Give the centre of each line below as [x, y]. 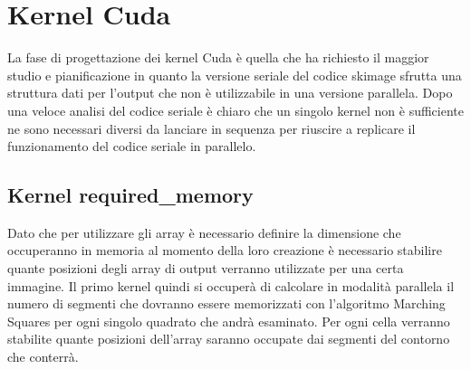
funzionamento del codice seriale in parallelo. [132, 146]
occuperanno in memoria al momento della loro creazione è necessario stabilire [225, 250]
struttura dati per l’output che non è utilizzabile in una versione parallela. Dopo [230, 93]
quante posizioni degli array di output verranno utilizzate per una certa [206, 268]
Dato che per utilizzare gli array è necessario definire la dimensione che [204, 232]
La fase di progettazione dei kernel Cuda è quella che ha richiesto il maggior [218, 57]
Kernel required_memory [130, 195]
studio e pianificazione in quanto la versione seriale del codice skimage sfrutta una [235, 75]
